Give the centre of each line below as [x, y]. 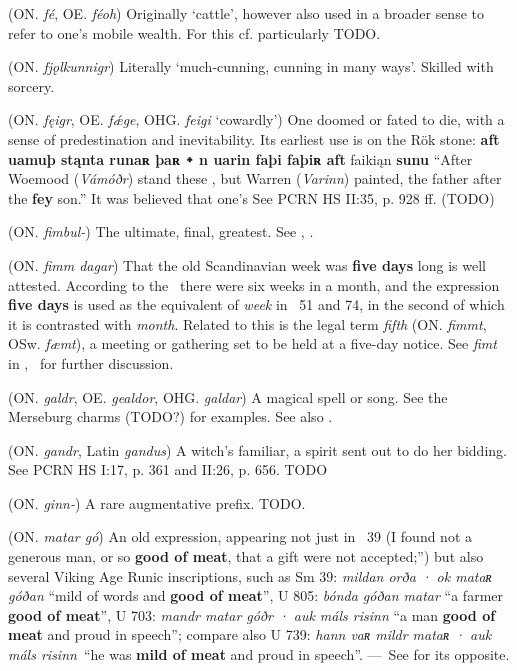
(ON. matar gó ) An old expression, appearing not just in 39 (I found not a [240, 536]
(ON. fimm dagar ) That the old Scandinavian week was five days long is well [247, 264]
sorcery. [31, 85]
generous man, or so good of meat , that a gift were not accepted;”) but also [246, 556]
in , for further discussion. [91, 362]
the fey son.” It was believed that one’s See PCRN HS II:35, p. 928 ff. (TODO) [251, 197]
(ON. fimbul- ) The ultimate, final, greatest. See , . [161, 231]
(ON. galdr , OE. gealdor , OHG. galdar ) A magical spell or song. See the [228, 396]
